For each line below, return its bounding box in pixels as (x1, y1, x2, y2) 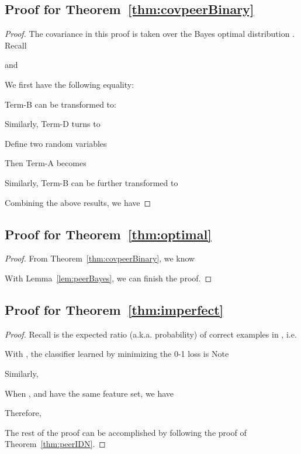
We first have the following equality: (5, 78, 134, 90)
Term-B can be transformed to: (5, 98, 116, 110)
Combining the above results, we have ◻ (5, 196, 151, 208)
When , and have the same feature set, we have (5, 387, 174, 399)
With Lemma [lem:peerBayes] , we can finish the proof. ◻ (5, 271, 212, 284)
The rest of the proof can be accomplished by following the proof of (5, 426, 247, 438)
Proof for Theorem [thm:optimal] (5, 225, 212, 243)
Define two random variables (5, 137, 107, 149)
